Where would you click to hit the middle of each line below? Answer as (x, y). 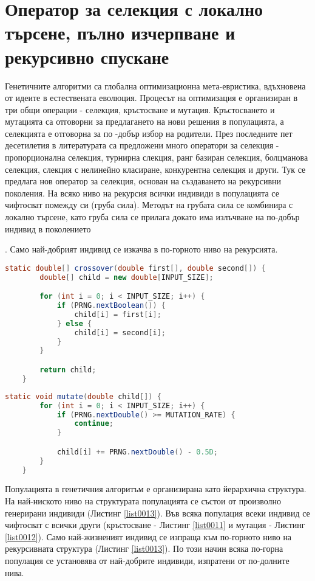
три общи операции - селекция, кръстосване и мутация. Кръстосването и (140, 109)
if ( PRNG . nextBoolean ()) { (111, 306)
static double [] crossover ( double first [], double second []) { (135, 268)
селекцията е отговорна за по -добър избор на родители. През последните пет (149, 133)
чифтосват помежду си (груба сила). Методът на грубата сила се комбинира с (149, 205)
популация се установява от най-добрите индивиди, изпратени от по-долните (147, 560)
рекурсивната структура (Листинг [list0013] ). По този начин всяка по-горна (144, 548)
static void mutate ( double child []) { (83, 396)
